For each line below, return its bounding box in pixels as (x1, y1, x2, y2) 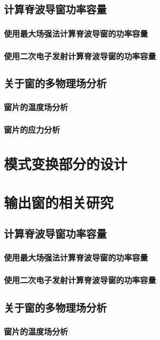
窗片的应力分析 (4, 123, 60, 136)
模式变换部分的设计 (4, 154, 128, 174)
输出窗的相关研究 (4, 192, 114, 212)
